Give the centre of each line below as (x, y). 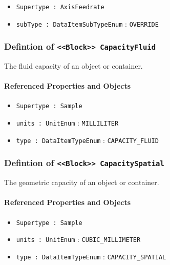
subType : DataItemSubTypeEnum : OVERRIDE (87, 23)
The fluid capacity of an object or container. (73, 66)
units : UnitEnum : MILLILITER (67, 123)
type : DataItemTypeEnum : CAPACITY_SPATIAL (91, 256)
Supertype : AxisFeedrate (60, 7)
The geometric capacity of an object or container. (82, 182)
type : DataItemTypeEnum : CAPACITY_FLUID (87, 140)
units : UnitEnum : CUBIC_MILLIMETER (78, 239)
